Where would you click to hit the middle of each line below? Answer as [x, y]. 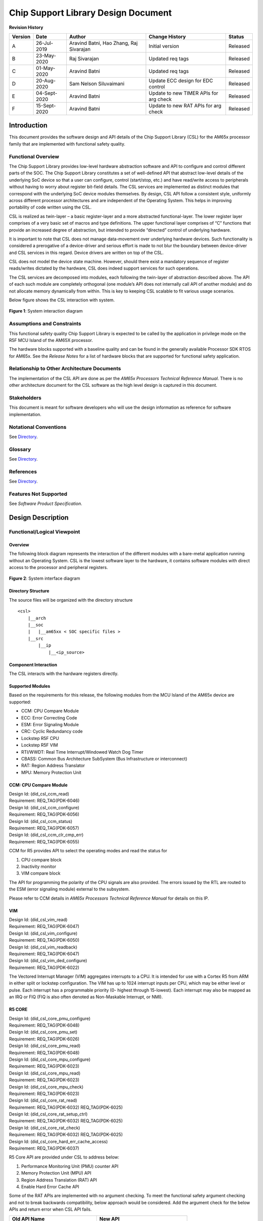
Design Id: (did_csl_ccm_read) [39, 794]
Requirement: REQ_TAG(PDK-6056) [44, 814]
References [23, 471]
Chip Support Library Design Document [90, 13]
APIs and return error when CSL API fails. [50, 1209]
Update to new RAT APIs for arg [185, 105]
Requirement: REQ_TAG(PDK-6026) [44, 1039]
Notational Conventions [38, 427]
